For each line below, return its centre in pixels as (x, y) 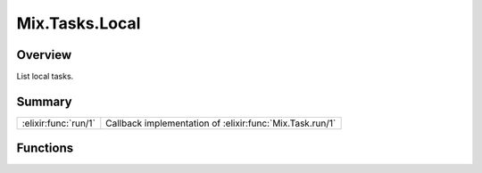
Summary (44, 101)
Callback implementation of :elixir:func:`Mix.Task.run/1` (221, 123)
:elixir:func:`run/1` (58, 123)
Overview (44, 55)
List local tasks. (45, 77)
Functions (45, 148)
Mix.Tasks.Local (79, 23)
